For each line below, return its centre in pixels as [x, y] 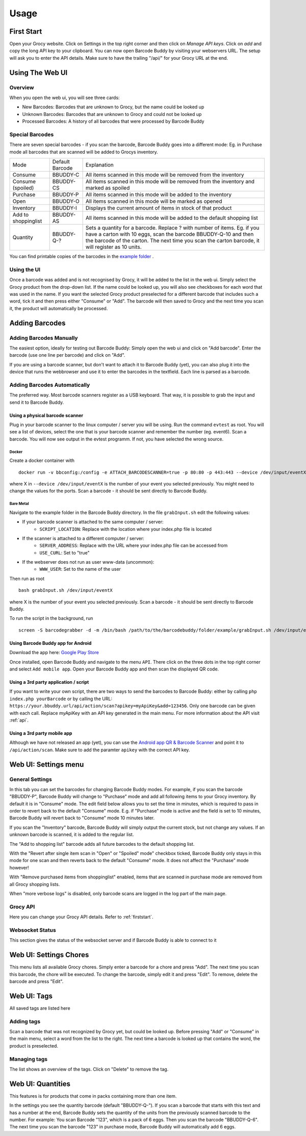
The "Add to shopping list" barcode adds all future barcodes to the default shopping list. [102, 844]
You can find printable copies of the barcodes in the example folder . [82, 257]
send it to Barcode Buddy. [37, 402]
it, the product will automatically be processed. [59, 308]
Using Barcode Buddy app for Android [50, 643]
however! [19, 867]
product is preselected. [34, 1046]
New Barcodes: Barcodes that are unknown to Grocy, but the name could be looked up [113, 107]
